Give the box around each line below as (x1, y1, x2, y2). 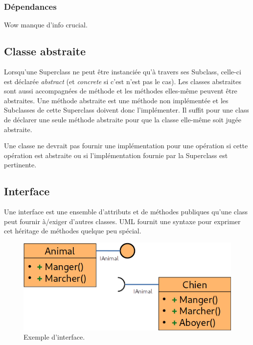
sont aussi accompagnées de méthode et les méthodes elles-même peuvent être (4, 86, 237, 96)
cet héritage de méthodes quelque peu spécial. (4, 226, 141, 236)
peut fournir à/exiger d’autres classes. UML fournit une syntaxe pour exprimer (4, 216, 241, 226)
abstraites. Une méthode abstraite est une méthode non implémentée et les (4, 95, 229, 105)
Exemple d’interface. (23, 332, 85, 342)
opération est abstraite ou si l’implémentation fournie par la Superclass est (4, 150, 228, 160)
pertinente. (4, 160, 37, 170)
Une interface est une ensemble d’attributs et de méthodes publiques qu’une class (4, 207, 248, 217)
